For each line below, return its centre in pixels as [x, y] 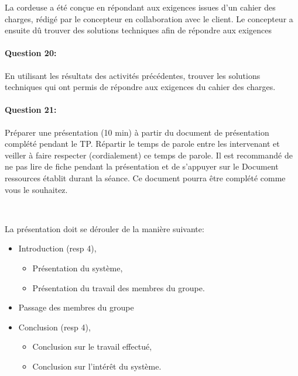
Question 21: [31, 110]
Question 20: [31, 53]
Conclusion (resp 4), [54, 327]
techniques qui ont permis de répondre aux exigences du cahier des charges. [140, 87]
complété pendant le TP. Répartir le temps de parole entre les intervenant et [142, 144]
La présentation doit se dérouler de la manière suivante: [105, 228]
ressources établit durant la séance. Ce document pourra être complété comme [145, 177]
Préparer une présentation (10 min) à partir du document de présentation [137, 132]
